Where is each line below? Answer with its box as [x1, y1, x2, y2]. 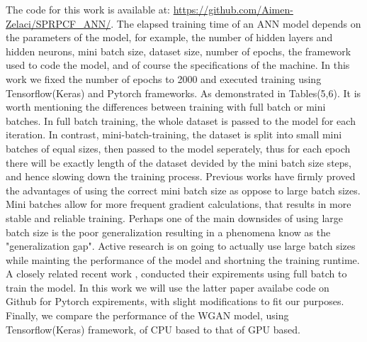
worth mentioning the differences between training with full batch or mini [6, 99, 326, 114]
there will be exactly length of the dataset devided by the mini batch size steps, [6, 155, 351, 170]
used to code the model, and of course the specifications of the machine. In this [6, 57, 350, 72]
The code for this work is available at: [6, 2, 170, 16]
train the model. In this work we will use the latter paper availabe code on [6, 280, 329, 294]
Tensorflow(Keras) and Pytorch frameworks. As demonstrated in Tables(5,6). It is [6, 85, 361, 100]
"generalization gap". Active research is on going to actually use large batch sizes [6, 238, 356, 253]
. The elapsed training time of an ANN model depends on [111, 16, 361, 31]
